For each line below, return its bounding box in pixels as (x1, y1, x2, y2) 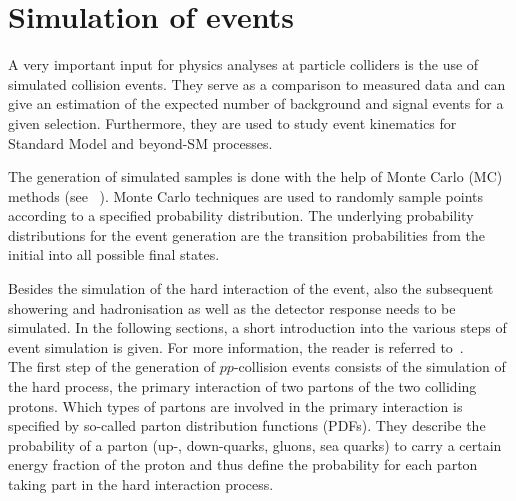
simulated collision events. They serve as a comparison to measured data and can (8, 73, 506, 94)
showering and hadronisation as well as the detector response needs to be (8, 297, 456, 318)
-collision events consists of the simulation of (233, 356, 506, 377)
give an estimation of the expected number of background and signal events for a (8, 93, 504, 114)
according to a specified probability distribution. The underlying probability (8, 205, 474, 226)
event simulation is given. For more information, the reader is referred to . (8, 336, 464, 357)
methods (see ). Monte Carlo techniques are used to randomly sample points (8, 185, 484, 206)
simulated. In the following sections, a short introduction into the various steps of (8, 317, 507, 338)
